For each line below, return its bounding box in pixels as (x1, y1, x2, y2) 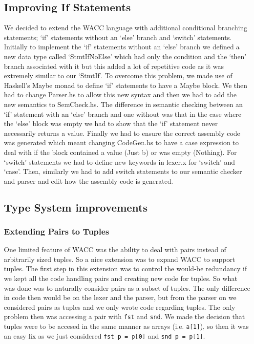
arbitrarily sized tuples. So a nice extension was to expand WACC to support (4, 254, 235, 264)
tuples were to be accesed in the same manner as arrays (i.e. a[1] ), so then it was (4, 321, 249, 331)
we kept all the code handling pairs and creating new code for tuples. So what (4, 273, 237, 283)
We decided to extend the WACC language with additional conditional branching (4, 22, 248, 33)
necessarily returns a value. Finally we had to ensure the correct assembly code (4, 128, 240, 138)
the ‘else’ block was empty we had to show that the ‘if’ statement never (4, 118, 218, 129)
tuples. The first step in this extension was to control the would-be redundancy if (4, 263, 247, 274)
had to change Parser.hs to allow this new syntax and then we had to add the (4, 89, 237, 100)
